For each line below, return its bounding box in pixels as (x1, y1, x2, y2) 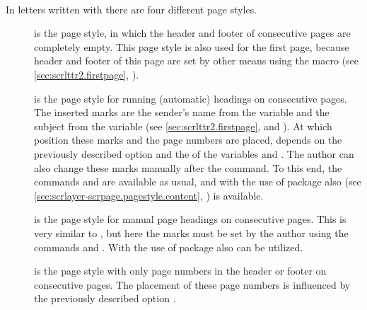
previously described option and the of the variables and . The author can (34, 146, 354, 161)
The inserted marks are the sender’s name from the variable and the (34, 105, 330, 120)
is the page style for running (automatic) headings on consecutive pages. (34, 91, 347, 105)
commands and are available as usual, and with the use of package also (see (34, 174, 361, 189)
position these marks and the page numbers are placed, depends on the (34, 132, 342, 147)
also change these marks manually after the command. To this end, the (34, 160, 342, 175)
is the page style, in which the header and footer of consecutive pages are (34, 25, 351, 40)
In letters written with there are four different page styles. (6, 1, 257, 16)
